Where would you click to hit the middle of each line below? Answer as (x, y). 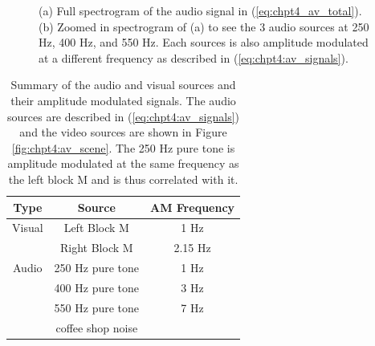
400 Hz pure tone (97, 287)
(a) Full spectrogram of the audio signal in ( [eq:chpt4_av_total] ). (200, 10)
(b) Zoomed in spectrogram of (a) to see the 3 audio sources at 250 (204, 26)
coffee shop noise (97, 327)
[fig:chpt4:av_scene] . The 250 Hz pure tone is (123, 147)
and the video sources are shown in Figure (123, 132)
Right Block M (97, 248)
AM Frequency (193, 207)
